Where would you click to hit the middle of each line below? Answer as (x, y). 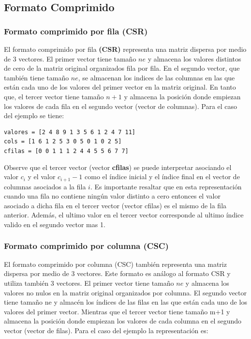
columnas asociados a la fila (45, 186)
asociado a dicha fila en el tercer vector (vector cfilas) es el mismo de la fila (115, 205)
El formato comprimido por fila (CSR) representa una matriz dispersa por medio (125, 49)
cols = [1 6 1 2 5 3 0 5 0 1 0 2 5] (63, 142)
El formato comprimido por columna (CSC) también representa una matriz (115, 264)
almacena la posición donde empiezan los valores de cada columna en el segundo (123, 321)
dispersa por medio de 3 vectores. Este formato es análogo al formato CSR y (117, 273)
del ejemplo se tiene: (34, 116)
